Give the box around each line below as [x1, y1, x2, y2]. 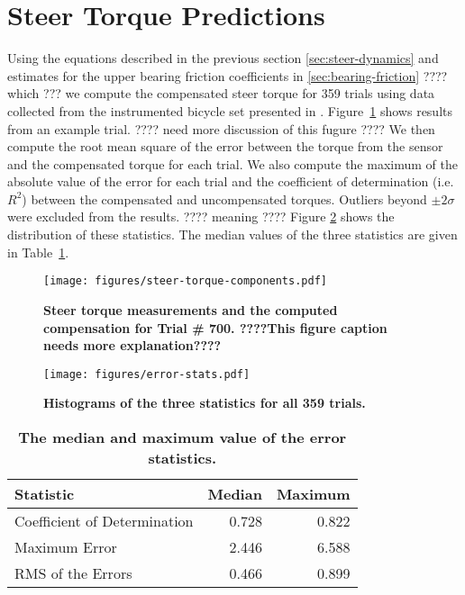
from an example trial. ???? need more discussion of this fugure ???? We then [7, 119, 435, 138]
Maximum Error [14, 536, 117, 557]
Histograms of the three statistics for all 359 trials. [43, 393, 366, 412]
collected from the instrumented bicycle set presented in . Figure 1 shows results [7, 101, 452, 120]
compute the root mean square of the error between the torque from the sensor [7, 137, 443, 156]
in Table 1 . [7, 242, 69, 261]
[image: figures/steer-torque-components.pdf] [43, 275, 327, 288]
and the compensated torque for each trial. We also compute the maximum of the [7, 154, 458, 173]
